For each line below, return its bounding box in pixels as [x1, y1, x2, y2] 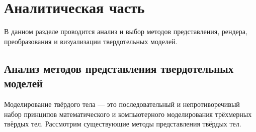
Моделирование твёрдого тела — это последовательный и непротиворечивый [4, 98, 240, 109]
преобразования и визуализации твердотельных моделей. [4, 36, 178, 46]
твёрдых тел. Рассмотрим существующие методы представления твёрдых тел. [4, 118, 241, 129]
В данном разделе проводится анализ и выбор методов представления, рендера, [4, 26, 247, 37]
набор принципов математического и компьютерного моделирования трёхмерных [4, 108, 252, 119]
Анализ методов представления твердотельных [4, 60, 234, 76]
